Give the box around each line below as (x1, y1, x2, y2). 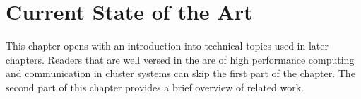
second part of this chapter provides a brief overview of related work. (6, 79, 304, 94)
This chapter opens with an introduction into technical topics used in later (6, 38, 329, 53)
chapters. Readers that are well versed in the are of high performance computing (6, 52, 355, 66)
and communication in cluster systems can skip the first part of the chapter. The (6, 66, 355, 81)
